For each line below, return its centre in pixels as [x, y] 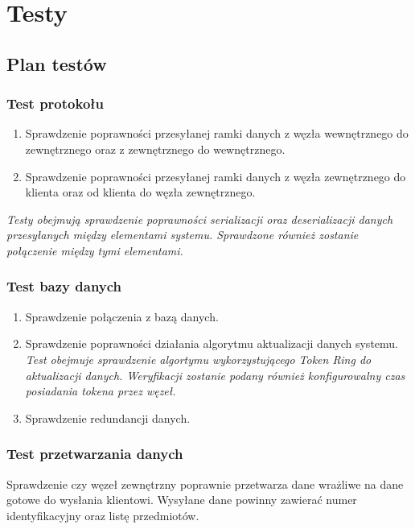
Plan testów [57, 63]
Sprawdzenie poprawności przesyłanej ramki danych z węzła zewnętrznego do [216, 176]
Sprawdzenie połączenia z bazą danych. [122, 316]
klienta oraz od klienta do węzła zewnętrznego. [140, 192]
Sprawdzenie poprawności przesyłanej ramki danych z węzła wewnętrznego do [217, 133]
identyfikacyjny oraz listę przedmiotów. [103, 515]
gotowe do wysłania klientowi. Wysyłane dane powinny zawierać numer [182, 500]
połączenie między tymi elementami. [95, 250]
